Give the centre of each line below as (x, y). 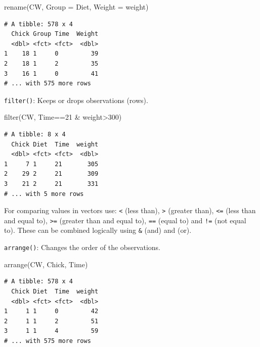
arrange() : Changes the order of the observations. (82, 247)
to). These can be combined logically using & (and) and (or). (98, 230)
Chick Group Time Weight (55, 34)
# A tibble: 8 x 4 (35, 134)
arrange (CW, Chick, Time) (46, 264)
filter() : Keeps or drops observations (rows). (76, 100)
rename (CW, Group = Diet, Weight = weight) (76, 7)
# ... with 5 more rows (44, 194)
